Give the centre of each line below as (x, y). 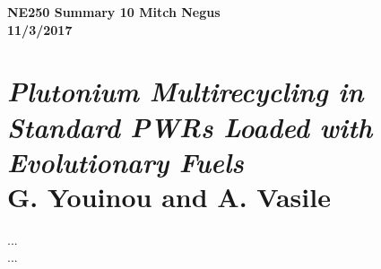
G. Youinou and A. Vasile (169, 196)
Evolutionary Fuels (126, 161)
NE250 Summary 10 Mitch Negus (114, 12)
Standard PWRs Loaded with (190, 126)
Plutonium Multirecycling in (186, 91)
